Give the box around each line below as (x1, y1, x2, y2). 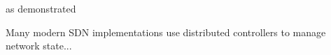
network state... (6, 38, 72, 53)
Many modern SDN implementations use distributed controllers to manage (6, 24, 326, 39)
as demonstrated (6, 1, 76, 15)
